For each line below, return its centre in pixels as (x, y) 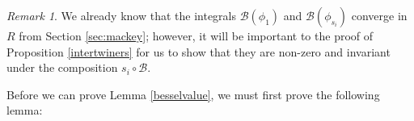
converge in (379, 15)
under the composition (62, 67)
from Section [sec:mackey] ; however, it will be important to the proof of (196, 35)
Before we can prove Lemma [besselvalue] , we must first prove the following (193, 94)
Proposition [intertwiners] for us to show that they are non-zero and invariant (199, 51)
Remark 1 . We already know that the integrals (121, 15)
